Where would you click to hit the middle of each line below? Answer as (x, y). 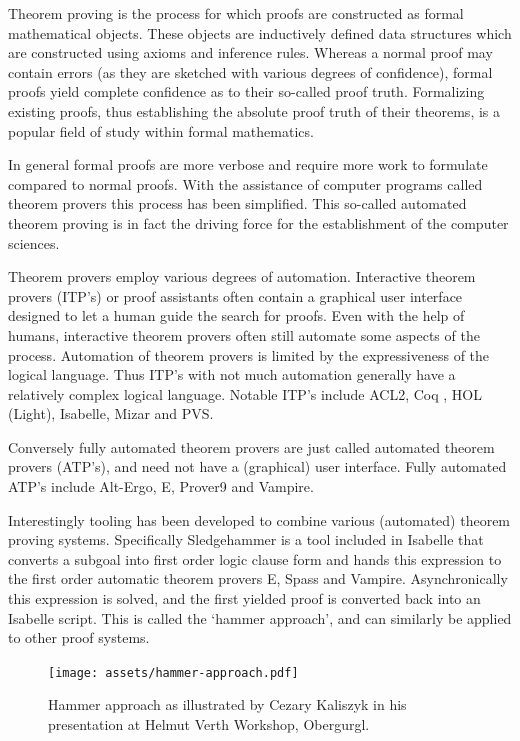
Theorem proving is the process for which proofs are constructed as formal (236, 13)
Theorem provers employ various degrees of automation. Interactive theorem (242, 276)
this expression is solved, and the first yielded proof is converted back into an (244, 598)
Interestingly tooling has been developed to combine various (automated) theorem (259, 519)
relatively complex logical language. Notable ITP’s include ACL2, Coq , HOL (245, 393)
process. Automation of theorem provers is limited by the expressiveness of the (249, 354)
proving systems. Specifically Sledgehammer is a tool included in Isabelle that (246, 539)
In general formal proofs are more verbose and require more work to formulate (248, 164)
